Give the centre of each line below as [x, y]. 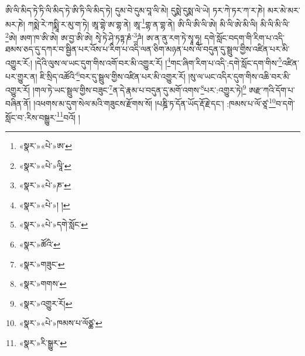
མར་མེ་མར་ [284, 10]
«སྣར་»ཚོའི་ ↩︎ [40, 244]
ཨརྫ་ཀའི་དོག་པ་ [272, 89]
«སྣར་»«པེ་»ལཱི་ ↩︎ [45, 165]
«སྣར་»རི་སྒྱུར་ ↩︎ [43, 342]
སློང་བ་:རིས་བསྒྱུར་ [31, 117]
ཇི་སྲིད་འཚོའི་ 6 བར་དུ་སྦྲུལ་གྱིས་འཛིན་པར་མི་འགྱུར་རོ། [113, 75]
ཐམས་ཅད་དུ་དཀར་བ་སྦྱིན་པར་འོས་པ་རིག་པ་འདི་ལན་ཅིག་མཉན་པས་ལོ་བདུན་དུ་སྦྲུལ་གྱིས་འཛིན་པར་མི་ [148, 49]
